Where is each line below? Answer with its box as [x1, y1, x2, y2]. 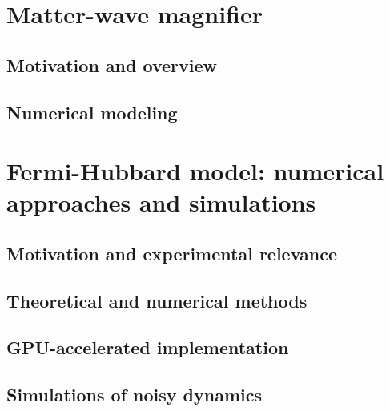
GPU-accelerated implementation [6, 335, 289, 360]
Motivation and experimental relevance [6, 240, 338, 265]
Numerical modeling [6, 99, 178, 124]
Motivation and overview [6, 52, 217, 77]
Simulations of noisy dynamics [6, 382, 262, 407]
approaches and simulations [6, 186, 316, 219]
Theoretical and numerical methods [6, 288, 308, 312]
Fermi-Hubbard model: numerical [6, 155, 384, 187]
